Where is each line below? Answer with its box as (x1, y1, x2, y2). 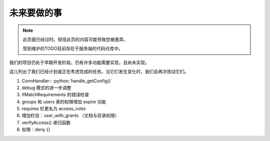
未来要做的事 (9, 7, 62, 18)
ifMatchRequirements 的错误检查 (21, 92, 89, 98)
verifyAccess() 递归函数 (21, 120, 71, 126)
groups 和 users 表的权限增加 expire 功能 (21, 99, 106, 105)
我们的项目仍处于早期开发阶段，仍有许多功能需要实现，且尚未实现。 (9, 59, 149, 65)
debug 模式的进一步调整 (21, 85, 72, 91)
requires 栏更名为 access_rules (21, 106, 86, 112)
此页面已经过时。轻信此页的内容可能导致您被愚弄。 (22, 36, 128, 42)
